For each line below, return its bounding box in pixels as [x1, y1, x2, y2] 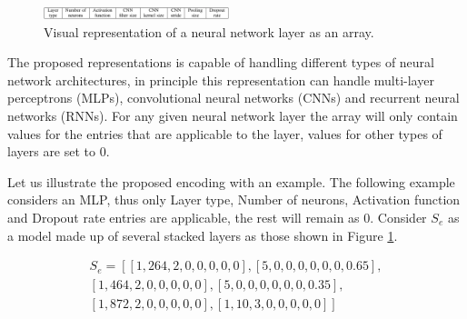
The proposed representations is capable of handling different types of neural [7, 53, 434, 72]
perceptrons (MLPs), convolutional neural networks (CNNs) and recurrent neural [7, 88, 460, 107]
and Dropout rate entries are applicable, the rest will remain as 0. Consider [7, 207, 427, 226]
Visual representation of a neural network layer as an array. [44, 22, 374, 41]
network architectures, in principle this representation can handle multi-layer [7, 70, 434, 89]
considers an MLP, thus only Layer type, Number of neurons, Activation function [7, 190, 461, 209]
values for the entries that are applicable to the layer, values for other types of [7, 124, 442, 143]
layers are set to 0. [7, 142, 110, 161]
